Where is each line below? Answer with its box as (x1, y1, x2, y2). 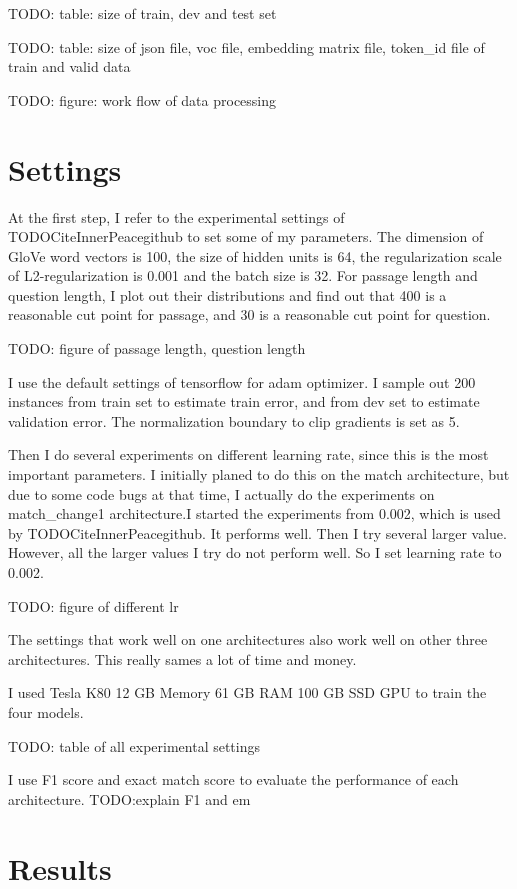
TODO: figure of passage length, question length (8, 338, 306, 359)
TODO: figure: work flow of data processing (8, 89, 277, 110)
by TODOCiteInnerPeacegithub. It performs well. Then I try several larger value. (8, 522, 507, 543)
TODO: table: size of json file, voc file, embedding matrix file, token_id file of (8, 36, 485, 57)
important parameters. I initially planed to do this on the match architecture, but (8, 464, 510, 485)
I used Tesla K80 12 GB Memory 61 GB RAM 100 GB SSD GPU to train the (8, 682, 487, 703)
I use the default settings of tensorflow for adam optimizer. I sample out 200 (8, 371, 476, 392)
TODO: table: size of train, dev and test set (8, 3, 277, 23)
